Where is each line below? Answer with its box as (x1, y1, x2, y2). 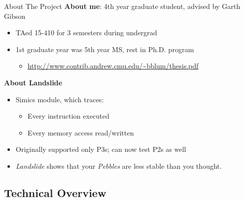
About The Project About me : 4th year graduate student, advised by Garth (4, 1, 241, 11)
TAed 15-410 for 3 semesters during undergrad (15, 27, 158, 38)
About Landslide (4, 77, 63, 87)
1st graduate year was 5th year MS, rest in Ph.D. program (15, 44, 194, 54)
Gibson (4, 10, 25, 21)
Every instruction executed (27, 111, 110, 121)
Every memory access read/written (27, 127, 134, 137)
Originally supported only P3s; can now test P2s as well (15, 144, 186, 154)
